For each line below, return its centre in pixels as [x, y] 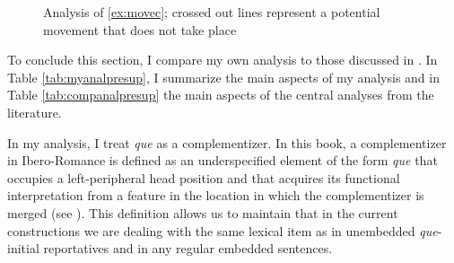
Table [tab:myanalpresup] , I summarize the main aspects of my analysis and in [223, 77]
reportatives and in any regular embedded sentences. [188, 248]
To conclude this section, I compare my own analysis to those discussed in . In [223, 60]
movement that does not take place [140, 29]
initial [23, 248]
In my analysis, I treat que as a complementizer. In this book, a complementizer [227, 142]
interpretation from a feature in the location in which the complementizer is [216, 195]
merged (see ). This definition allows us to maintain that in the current [203, 212]
